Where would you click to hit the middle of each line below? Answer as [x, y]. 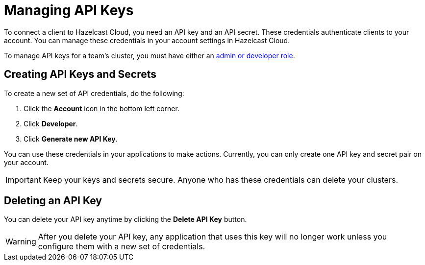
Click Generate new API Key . [71, 139]
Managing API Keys [69, 10]
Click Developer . [51, 123]
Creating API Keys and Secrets [80, 74]
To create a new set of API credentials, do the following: [94, 93]
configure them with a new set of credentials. [122, 247]
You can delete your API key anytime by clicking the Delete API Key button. [125, 219]
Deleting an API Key [53, 201]
